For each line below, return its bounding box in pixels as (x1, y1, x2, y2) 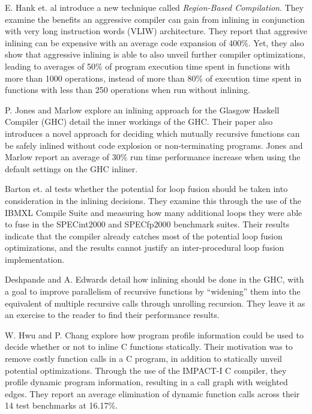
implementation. (5, 253, 65, 265)
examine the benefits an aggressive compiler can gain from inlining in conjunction (5, 13, 305, 25)
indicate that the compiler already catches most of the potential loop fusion (5, 229, 283, 242)
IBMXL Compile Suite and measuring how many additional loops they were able (5, 206, 302, 218)
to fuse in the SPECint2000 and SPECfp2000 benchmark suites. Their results (5, 218, 290, 230)
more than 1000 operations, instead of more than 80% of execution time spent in (5, 71, 302, 84)
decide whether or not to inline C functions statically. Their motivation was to (5, 340, 293, 353)
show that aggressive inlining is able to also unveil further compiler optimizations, (5, 48, 306, 61)
